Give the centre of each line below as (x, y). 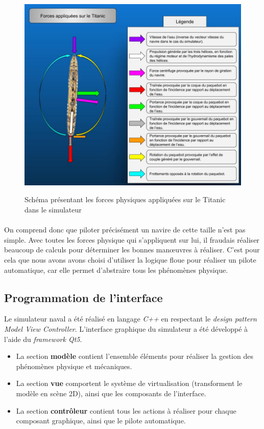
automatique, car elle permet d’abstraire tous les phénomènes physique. (116, 270)
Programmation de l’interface (83, 297)
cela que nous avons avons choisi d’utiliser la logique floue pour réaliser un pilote (130, 259)
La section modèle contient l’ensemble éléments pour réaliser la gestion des (135, 356)
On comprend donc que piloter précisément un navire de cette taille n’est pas (125, 230)
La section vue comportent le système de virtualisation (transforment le (129, 383)
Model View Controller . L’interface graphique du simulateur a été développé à (126, 328)
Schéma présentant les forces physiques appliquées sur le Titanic (125, 199)
